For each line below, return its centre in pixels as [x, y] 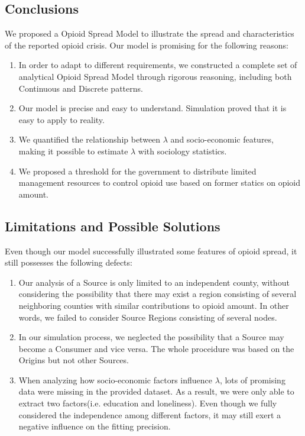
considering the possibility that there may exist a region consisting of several [158, 294]
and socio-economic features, [222, 139]
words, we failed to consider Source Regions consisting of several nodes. [148, 317]
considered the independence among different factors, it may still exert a [150, 414]
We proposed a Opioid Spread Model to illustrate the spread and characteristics [150, 33]
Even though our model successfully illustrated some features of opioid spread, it [151, 251]
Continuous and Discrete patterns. [81, 88]
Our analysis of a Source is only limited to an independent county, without [154, 282]
